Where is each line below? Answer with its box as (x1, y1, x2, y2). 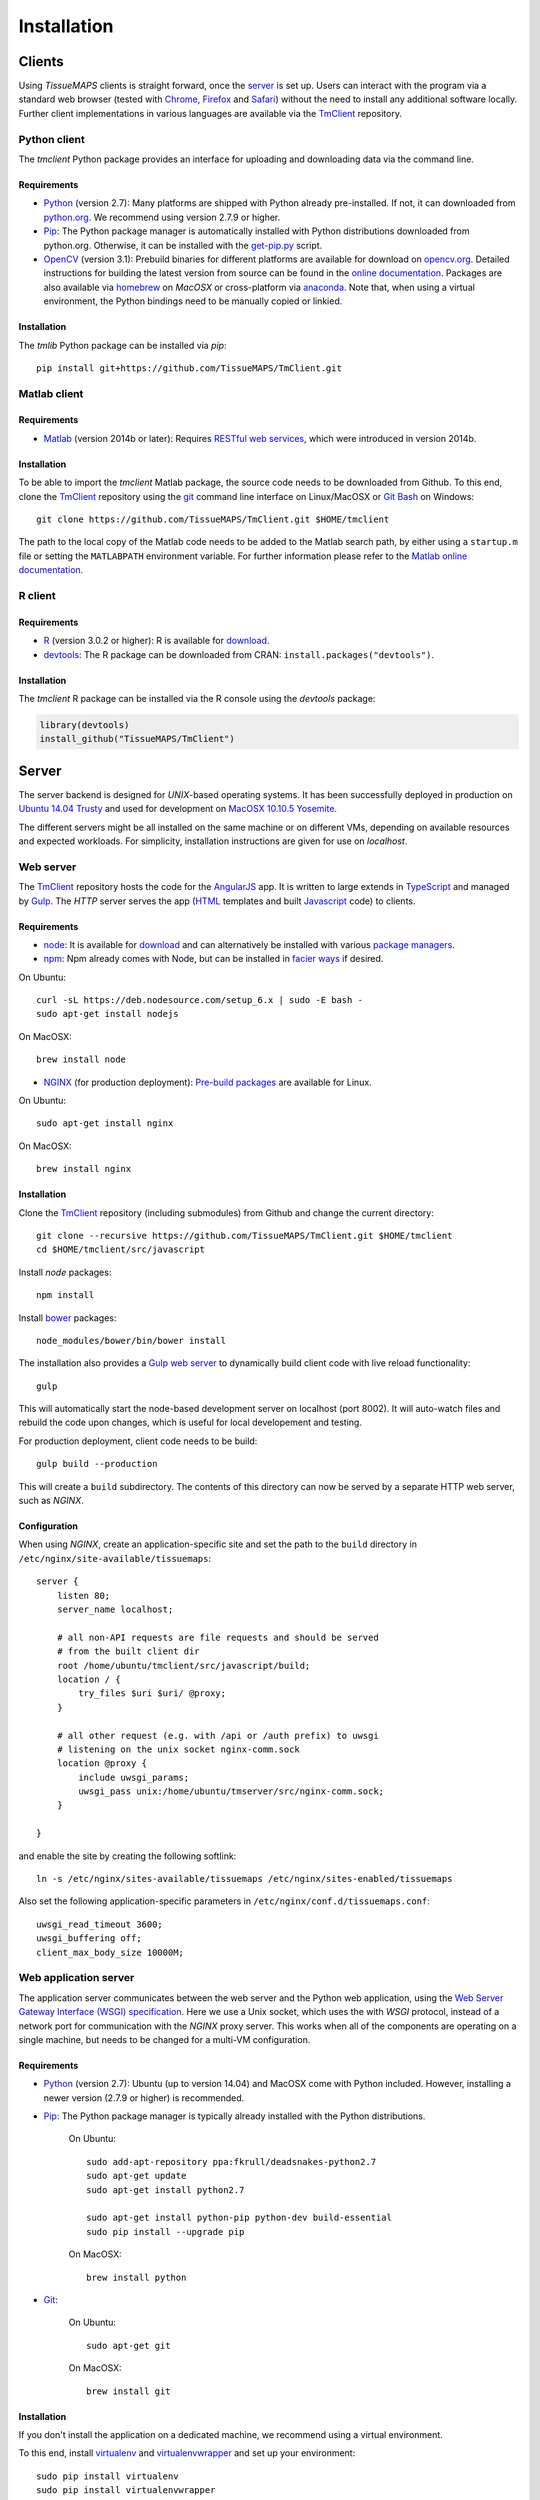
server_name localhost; (56, 1604, 174, 1615)
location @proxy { (56, 1758, 148, 1769)
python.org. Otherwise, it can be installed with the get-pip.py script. (43, 239, 323, 251)
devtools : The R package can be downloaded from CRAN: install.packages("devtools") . (43, 648, 435, 660)
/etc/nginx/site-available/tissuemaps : (18, 1552, 212, 1564)
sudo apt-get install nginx (36, 1118, 174, 1129)
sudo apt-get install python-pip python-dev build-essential (86, 2212, 392, 2224)
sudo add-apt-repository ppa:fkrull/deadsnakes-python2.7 (86, 2156, 377, 2167)
